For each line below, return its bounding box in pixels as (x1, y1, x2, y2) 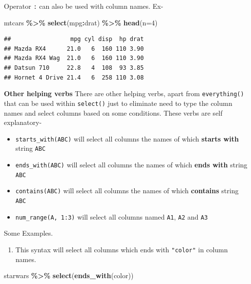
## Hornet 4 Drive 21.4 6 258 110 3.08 (4, 74, 144, 81)
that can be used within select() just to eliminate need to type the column (4, 98, 232, 108)
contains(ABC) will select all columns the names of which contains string (15, 185, 239, 196)
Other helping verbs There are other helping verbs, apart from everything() (4, 88, 244, 99)
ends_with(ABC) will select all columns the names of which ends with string (15, 160, 248, 170)
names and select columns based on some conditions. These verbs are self (4, 107, 223, 118)
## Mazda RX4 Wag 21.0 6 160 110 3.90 (4, 55, 144, 62)
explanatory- (4, 117, 42, 127)
